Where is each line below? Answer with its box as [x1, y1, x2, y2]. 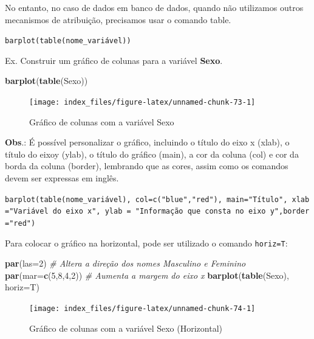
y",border [270, 207, 310, 216]
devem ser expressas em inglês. [5, 172, 119, 184]
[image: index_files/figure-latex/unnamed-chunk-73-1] [29, 98, 256, 107]
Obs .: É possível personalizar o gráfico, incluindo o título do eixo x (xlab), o [5, 136, 290, 149]
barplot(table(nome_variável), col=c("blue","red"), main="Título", [5, 195, 288, 204]
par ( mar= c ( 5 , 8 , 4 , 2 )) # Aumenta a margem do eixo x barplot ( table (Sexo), [5, 268, 289, 281]
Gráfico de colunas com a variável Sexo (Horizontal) [29, 321, 222, 334]
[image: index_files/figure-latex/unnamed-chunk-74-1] [29, 304, 256, 313]
